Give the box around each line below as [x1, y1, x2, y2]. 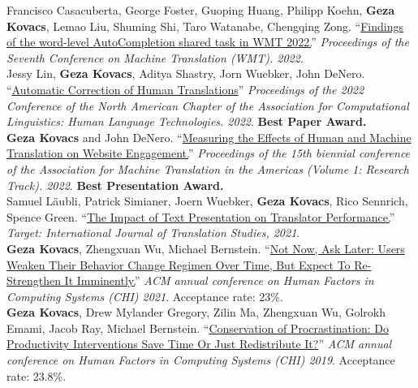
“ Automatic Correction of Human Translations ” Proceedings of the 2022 [6, 80, 364, 97]
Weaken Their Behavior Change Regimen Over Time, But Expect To [6, 256, 351, 273]
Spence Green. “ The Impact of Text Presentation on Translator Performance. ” [6, 208, 395, 225]
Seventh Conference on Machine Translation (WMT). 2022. [6, 49, 304, 66]
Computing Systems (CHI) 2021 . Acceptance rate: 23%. [6, 287, 283, 304]
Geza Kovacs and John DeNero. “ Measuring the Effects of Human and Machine [6, 128, 412, 145]
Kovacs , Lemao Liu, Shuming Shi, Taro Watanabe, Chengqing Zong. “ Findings [6, 17, 403, 34]
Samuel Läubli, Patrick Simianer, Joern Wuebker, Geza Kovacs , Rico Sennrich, [6, 192, 408, 209]
